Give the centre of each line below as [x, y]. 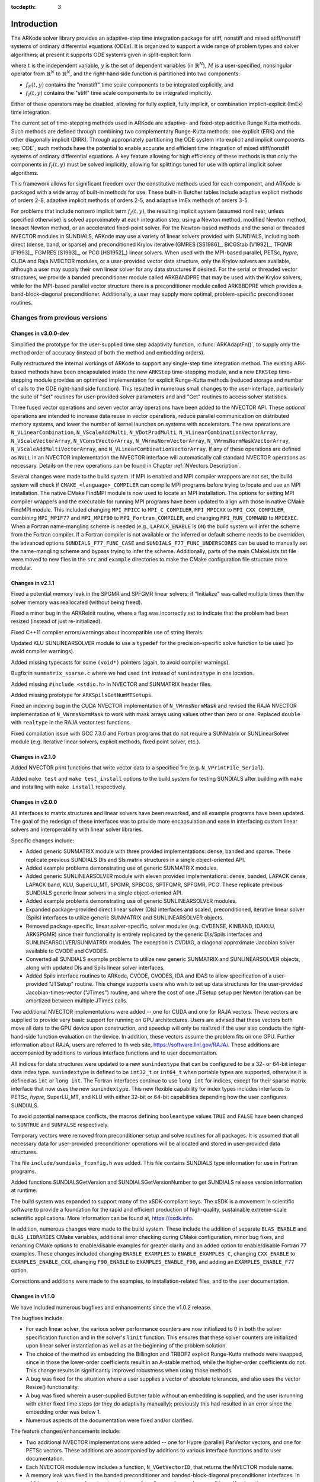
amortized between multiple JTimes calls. [76, 1001]
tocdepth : [23, 7]
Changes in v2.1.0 [33, 756]
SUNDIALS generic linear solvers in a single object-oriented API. [104, 893]
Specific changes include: [43, 840]
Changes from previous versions [59, 318]
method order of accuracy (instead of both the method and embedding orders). [108, 352]
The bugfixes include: [38, 1318]
